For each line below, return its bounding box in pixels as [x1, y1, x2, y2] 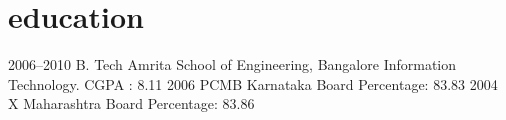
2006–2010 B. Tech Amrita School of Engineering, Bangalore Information [8, 54, 457, 75]
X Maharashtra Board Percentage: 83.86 [8, 93, 255, 114]
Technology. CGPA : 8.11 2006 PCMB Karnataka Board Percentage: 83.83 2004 [8, 73, 498, 94]
